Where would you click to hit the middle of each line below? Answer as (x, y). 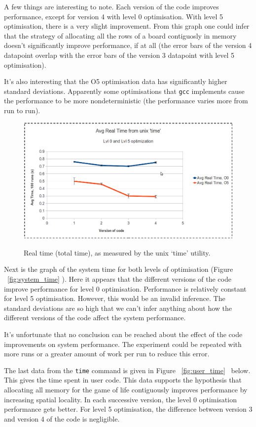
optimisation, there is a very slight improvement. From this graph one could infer (127, 26)
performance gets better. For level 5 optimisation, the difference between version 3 (128, 409)
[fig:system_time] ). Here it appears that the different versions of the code (119, 278)
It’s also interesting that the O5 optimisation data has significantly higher (116, 81)
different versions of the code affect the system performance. (95, 318)
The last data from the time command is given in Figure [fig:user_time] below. (127, 370)
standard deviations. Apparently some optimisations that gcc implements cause (124, 91)
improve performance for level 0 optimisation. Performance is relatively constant (125, 288)
